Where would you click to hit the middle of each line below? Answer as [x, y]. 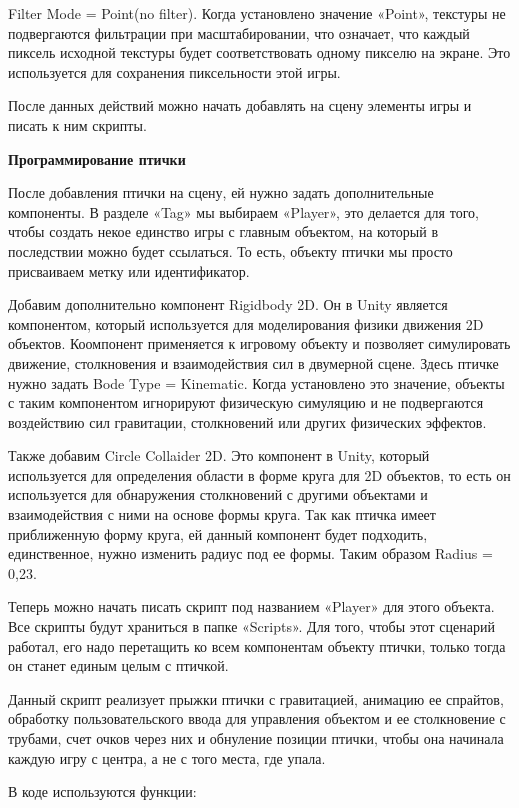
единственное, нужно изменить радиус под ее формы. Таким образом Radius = [250, 553]
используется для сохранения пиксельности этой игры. [174, 71]
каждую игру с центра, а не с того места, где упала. [167, 757]
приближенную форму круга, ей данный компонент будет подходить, [218, 533]
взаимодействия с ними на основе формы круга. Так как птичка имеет [222, 514]
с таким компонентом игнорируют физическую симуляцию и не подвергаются [246, 402]
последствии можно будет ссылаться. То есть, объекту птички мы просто [230, 250]
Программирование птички [97, 158]
